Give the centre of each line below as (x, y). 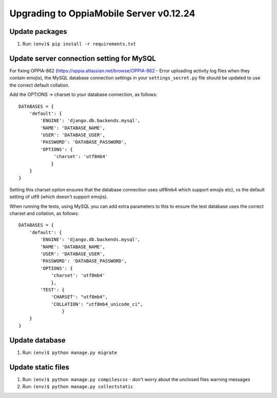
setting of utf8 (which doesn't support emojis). (59, 197)
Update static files (39, 367)
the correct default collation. (39, 85)
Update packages (38, 32)
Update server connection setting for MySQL (83, 58)
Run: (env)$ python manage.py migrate (70, 352)
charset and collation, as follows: (44, 213)
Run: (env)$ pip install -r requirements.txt (79, 44)
